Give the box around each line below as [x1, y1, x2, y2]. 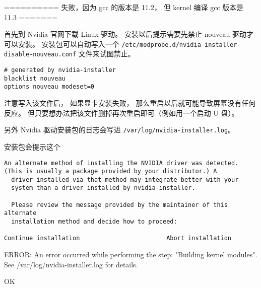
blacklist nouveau [4, 75, 66, 82]
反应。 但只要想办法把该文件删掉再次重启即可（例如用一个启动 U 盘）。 [4, 107, 239, 118]
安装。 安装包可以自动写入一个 [18, 38, 119, 49]
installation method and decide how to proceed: [11, 218, 177, 226]
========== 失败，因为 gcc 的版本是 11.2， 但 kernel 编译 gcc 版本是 [4, 2, 244, 12]
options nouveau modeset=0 [4, 83, 94, 91]
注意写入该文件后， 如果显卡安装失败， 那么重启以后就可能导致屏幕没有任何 [4, 98, 256, 108]
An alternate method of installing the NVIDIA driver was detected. [4, 159, 239, 167]
